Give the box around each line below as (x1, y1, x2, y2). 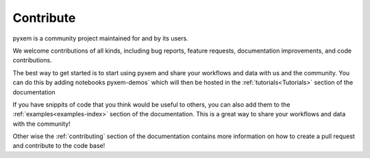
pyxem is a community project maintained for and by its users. (12, 34, 188, 42)
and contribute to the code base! (12, 142, 106, 150)
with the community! (12, 120, 71, 128)
